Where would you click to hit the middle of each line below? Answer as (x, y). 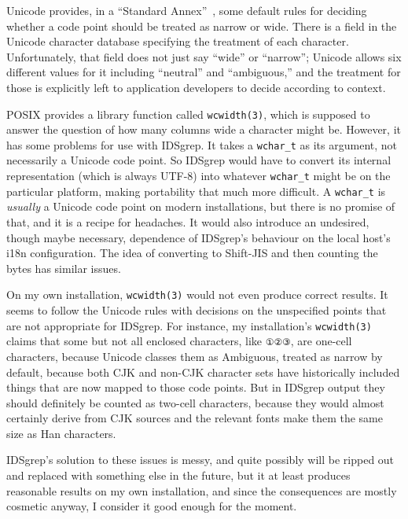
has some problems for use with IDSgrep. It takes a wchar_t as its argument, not (202, 144)
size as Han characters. (61, 433)
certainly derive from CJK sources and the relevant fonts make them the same (195, 418)
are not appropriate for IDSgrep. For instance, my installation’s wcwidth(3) (189, 325)
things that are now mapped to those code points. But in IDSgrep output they (196, 387)
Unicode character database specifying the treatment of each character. (178, 41)
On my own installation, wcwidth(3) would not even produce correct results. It (197, 294)
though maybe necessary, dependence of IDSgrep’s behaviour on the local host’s (198, 237)
